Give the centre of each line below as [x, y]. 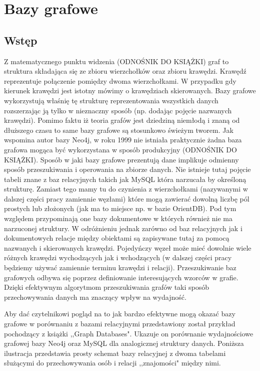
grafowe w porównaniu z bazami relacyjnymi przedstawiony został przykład [120, 324]
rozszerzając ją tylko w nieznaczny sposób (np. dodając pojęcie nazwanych [118, 110]
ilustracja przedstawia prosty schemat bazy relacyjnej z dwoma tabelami [115, 353]
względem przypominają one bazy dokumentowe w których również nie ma [118, 218]
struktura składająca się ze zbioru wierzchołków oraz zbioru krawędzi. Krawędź [125, 71]
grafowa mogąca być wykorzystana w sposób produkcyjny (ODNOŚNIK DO [120, 149]
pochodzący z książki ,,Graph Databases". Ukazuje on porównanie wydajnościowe [129, 333]
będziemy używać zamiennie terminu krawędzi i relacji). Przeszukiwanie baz [120, 267]
